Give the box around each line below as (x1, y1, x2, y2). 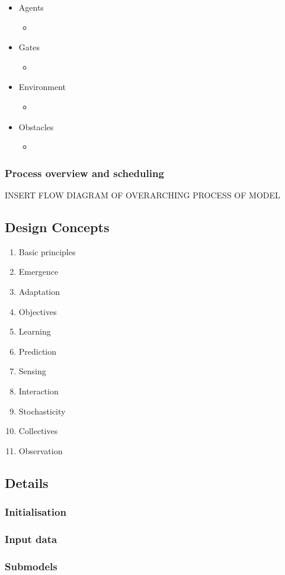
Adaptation (18, 285, 60, 297)
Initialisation (5, 505, 66, 519)
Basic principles (18, 245, 76, 258)
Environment (18, 81, 66, 93)
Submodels (5, 558, 57, 573)
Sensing (18, 365, 46, 377)
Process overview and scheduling (5, 165, 164, 180)
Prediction (18, 345, 57, 357)
